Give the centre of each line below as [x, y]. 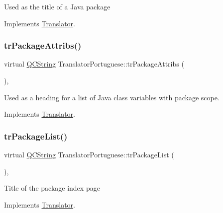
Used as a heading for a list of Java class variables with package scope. [112, 97]
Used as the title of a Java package [57, 6]
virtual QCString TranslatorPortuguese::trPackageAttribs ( [94, 64]
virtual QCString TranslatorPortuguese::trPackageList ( [89, 154]
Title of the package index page [52, 188]
